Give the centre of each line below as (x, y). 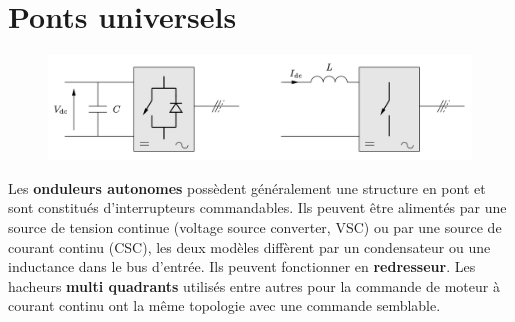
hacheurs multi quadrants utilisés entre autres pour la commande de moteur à (254, 285)
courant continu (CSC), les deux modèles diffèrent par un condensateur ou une (249, 246)
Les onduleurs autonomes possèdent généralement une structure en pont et (247, 187)
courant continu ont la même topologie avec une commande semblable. (224, 305)
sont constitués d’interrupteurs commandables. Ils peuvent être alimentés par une (257, 207)
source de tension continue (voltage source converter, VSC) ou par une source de (255, 227)
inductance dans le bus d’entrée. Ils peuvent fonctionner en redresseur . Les (242, 266)
